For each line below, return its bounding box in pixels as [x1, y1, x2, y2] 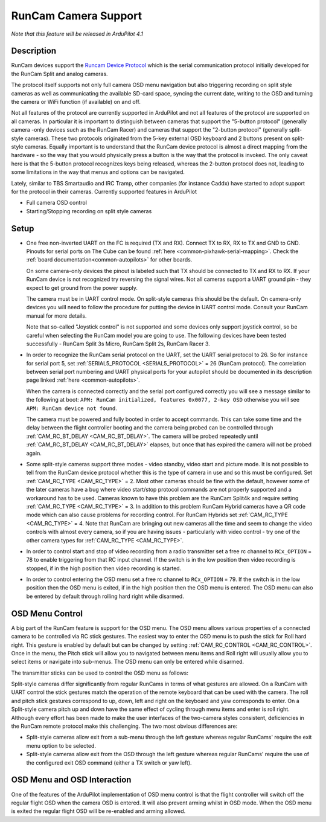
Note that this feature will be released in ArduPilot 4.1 [11, 30, 143, 37]
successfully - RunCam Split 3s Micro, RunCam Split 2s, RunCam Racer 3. [26, 340, 211, 347]
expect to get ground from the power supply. [26, 284, 138, 291]
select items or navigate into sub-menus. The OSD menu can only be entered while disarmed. [11, 658, 245, 666]
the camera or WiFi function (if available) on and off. [11, 98, 141, 106]
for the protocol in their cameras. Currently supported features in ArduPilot [11, 188, 197, 195]
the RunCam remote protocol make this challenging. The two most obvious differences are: [11, 722, 238, 730]
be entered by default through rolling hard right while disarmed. [26, 592, 184, 600]
